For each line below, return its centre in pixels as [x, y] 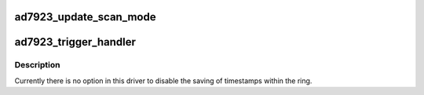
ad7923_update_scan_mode [85, 17]
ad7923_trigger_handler [75, 42]
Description [37, 65]
